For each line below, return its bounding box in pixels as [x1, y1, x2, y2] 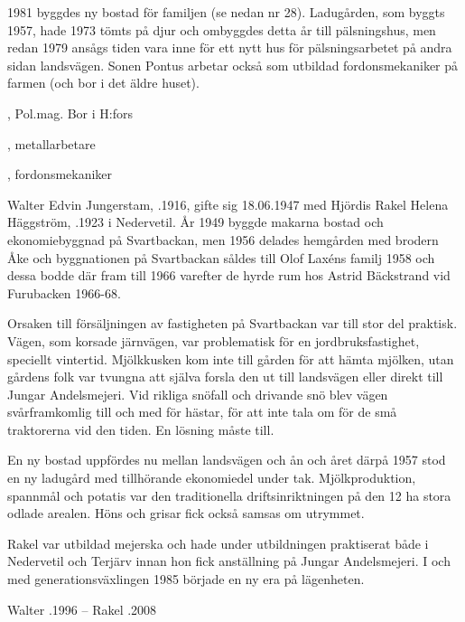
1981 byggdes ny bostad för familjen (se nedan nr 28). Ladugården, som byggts [7, 3, 445, 21]
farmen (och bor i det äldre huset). [7, 73, 200, 92]
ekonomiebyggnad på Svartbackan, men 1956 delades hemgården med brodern [7, 230, 439, 249]
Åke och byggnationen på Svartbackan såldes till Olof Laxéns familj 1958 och [7, 248, 435, 267]
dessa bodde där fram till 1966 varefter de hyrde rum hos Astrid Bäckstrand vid [7, 266, 451, 285]
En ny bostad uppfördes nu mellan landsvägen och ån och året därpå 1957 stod [7, 450, 446, 469]
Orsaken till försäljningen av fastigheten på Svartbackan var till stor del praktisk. [7, 314, 458, 333]
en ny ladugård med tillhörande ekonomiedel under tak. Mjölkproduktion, [7, 468, 416, 487]
